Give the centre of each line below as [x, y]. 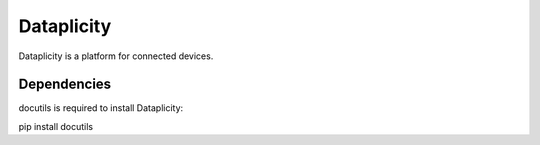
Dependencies [65, 84]
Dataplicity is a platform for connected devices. [116, 56]
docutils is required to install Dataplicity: [101, 108]
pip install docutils [56, 126]
